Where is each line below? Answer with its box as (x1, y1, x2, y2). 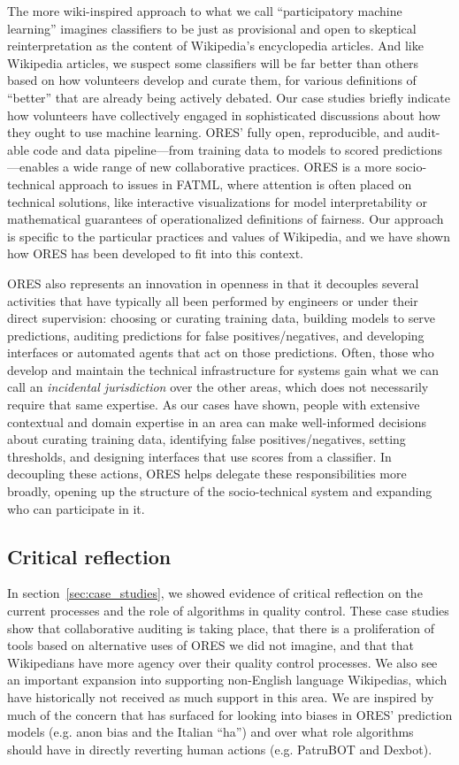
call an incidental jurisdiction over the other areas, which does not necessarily (7, 378, 429, 396)
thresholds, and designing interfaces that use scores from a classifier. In (7, 447, 392, 465)
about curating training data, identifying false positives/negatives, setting (7, 430, 406, 448)
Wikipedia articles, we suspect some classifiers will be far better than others (7, 53, 419, 72)
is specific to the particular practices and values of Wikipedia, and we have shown (7, 226, 450, 245)
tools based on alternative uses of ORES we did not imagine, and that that (7, 636, 415, 654)
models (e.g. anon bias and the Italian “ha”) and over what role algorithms (7, 723, 414, 741)
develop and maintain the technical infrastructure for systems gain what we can (7, 360, 440, 379)
